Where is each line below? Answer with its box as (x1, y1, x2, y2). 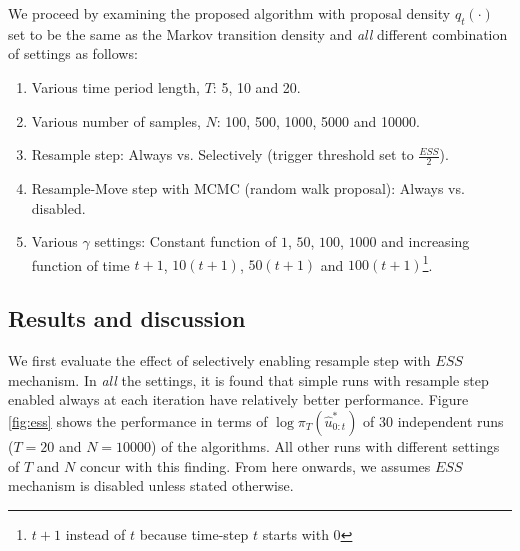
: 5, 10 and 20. (212, 76, 301, 97)
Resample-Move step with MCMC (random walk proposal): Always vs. (31, 178, 465, 198)
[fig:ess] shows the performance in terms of (8, 411, 268, 432)
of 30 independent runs (363, 411, 504, 432)
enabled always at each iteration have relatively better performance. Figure (8, 389, 469, 410)
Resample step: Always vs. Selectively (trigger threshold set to (31, 144, 414, 165)
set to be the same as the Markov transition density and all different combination (8, 23, 508, 44)
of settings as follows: (8, 43, 138, 64)
